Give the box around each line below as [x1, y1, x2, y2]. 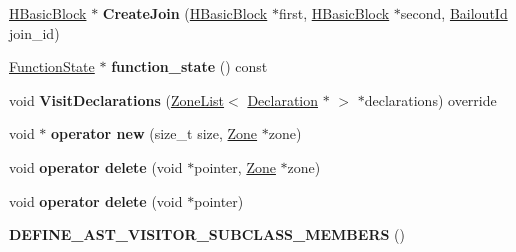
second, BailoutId [400, 3, 508, 23]
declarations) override [364, 89, 497, 110]
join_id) [9, 22, 60, 43]
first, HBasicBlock [278, 3, 390, 23]
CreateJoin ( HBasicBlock [102, 3, 268, 23]
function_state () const [111, 56, 268, 77]
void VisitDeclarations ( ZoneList [9, 89, 225, 110]
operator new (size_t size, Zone [51, 123, 258, 144]
